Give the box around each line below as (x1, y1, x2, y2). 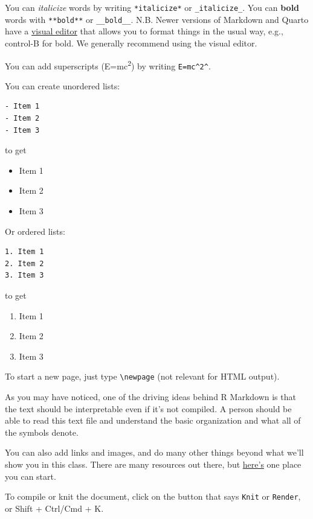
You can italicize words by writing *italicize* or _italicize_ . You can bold (5, 1, 300, 13)
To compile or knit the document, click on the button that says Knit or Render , (5, 490, 301, 503)
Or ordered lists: (5, 224, 65, 237)
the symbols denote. (5, 425, 79, 438)
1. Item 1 (5, 247, 44, 256)
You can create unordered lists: (5, 79, 120, 92)
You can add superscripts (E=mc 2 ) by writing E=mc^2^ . (5, 57, 211, 72)
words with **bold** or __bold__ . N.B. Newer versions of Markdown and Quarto (5, 13, 309, 25)
